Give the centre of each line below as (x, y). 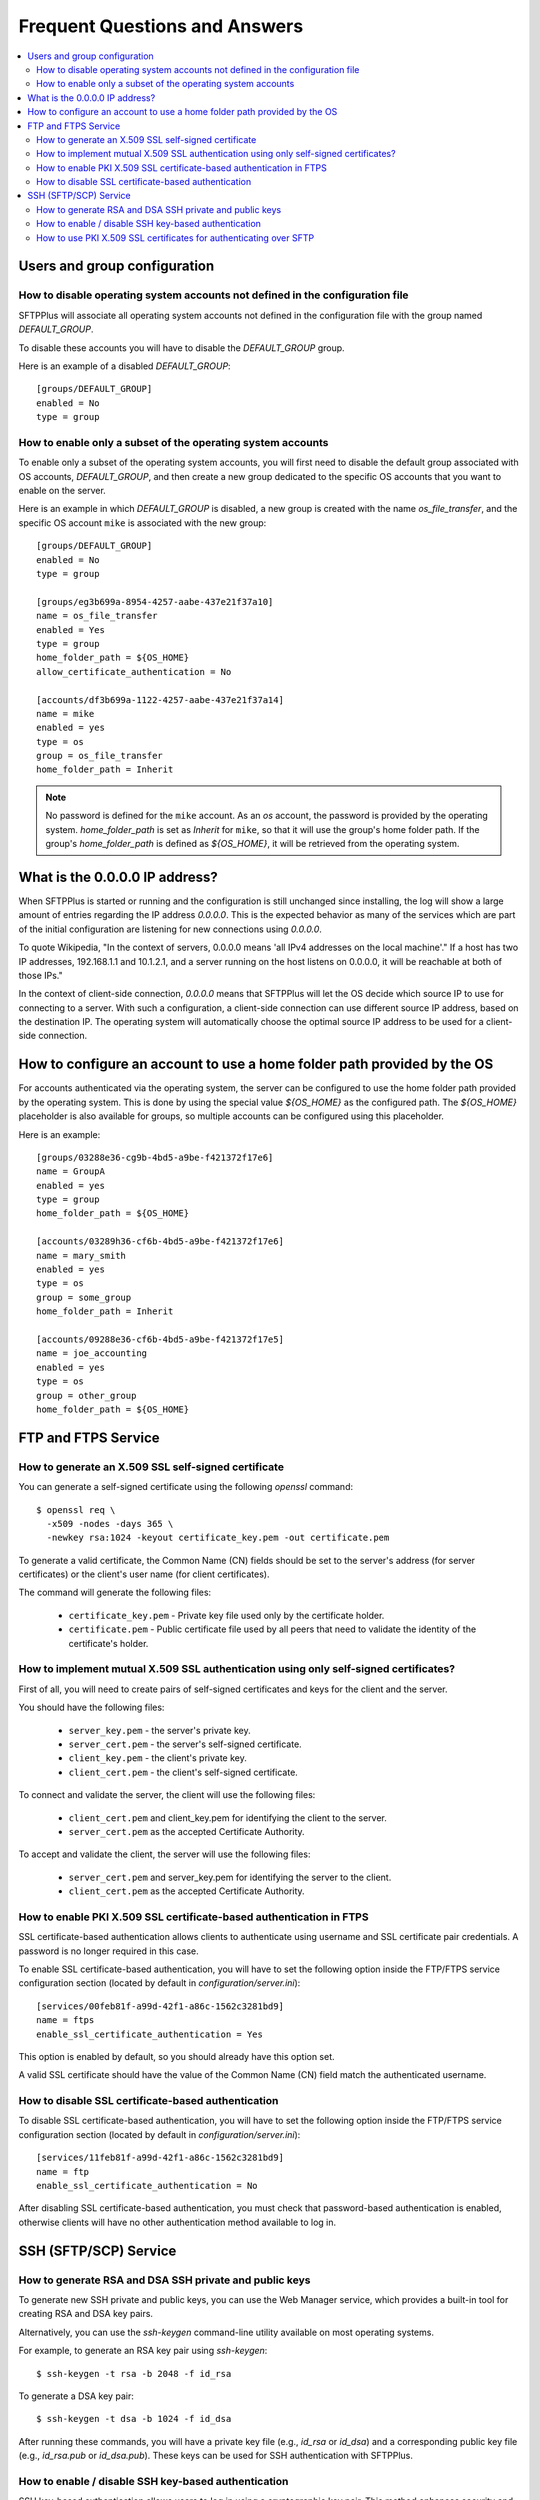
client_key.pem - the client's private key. (157, 1758)
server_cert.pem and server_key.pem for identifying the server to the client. (230, 1877)
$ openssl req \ (76, 1509)
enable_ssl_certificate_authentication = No (147, 2186)
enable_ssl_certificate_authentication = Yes (150, 2034)
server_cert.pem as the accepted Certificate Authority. (186, 1831)
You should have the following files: (91, 1707)
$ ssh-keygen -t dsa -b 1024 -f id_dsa (134, 2419)
